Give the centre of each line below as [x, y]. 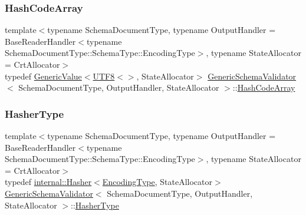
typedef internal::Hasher [48, 182]
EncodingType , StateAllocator [157, 182]
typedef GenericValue [43, 76]
